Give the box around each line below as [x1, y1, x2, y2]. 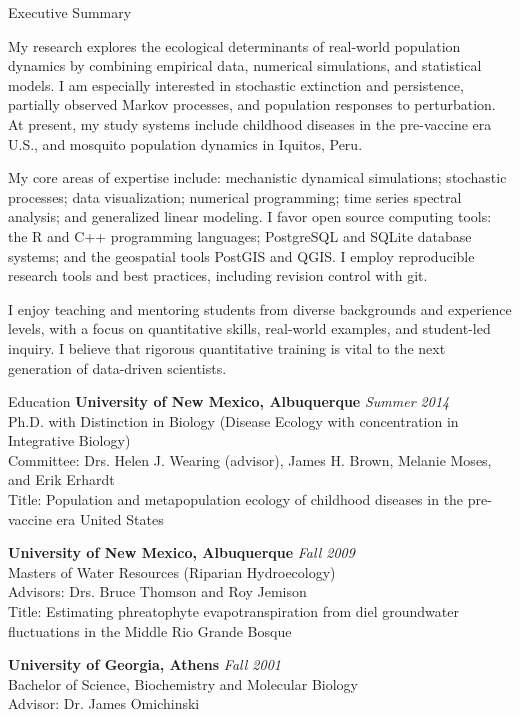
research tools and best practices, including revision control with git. [8, 265, 428, 286]
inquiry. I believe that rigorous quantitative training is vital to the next [8, 337, 446, 358]
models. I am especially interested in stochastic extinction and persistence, [8, 74, 464, 95]
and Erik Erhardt [8, 469, 115, 490]
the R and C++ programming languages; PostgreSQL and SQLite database [8, 225, 472, 246]
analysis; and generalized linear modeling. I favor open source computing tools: [8, 206, 492, 227]
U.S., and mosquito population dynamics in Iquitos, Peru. [8, 133, 363, 154]
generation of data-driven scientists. [8, 357, 227, 378]
